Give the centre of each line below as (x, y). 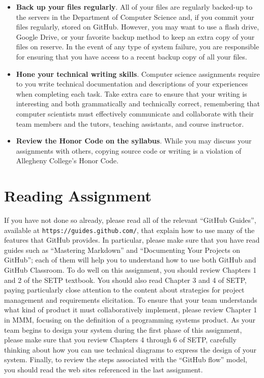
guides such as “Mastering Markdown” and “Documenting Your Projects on (122, 250)
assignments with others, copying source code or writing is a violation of (129, 150)
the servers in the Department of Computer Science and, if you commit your (135, 17)
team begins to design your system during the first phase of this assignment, (123, 329)
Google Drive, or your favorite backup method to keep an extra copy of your (135, 36)
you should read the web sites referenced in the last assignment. (104, 369)
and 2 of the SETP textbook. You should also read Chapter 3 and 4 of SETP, (125, 280)
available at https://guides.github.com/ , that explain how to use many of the (129, 230)
